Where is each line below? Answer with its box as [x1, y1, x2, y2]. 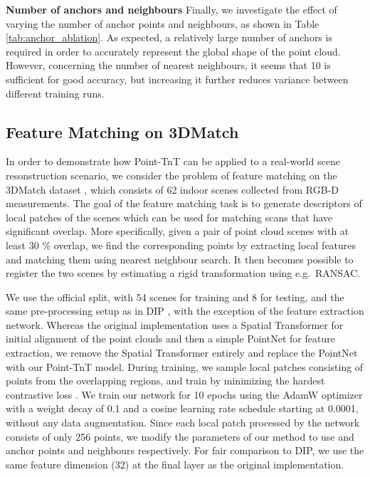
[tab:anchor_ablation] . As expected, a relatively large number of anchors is [6, 30, 332, 45]
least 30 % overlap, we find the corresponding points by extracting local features [6, 237, 356, 252]
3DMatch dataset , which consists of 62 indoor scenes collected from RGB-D [6, 182, 339, 196]
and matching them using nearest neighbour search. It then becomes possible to [6, 251, 354, 266]
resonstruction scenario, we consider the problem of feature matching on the [6, 167, 337, 182]
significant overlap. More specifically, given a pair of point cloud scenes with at [6, 224, 349, 238]
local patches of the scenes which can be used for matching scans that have [6, 209, 333, 224]
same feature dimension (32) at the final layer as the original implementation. [6, 456, 344, 471]
